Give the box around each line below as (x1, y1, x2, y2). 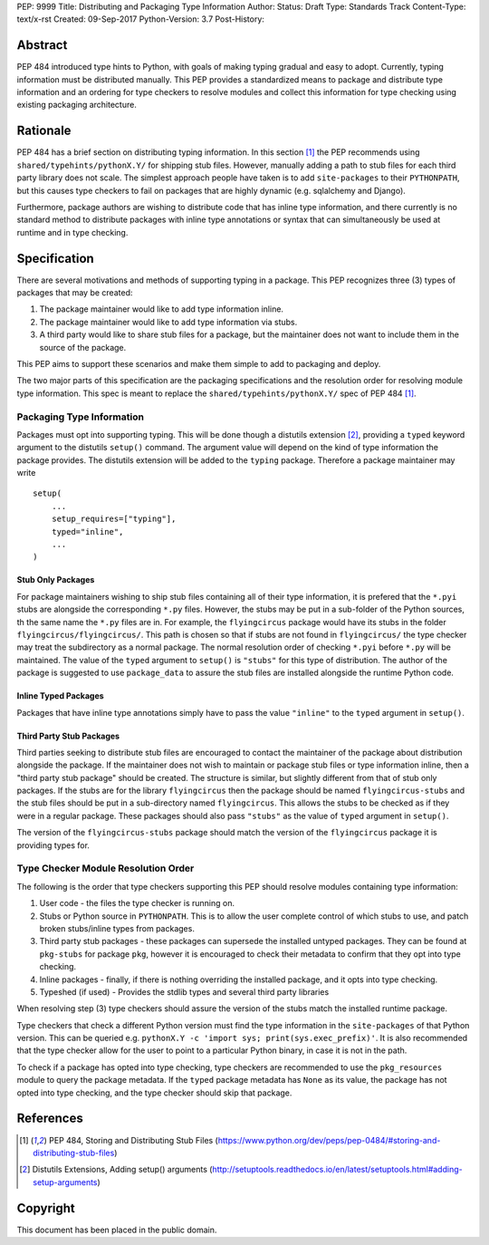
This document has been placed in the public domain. (16, 1224, 217, 1235)
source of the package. (39, 342, 127, 352)
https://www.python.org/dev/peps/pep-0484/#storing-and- (217, 1134, 441, 1145)
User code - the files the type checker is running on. (39, 898, 235, 909)
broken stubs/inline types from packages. (39, 922, 195, 933)
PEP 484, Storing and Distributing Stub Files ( (48, 1134, 219, 1145)
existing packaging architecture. (16, 100, 138, 111)
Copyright (16, 1201, 76, 1216)
